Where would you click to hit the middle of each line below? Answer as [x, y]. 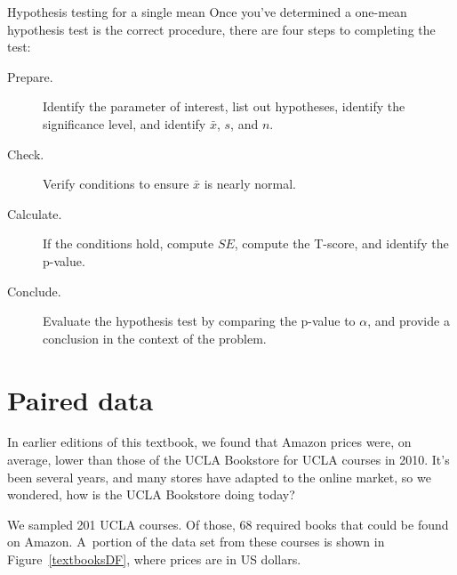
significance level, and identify [124, 123]
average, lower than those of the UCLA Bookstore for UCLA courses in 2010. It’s [228, 460]
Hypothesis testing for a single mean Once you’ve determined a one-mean [207, 12]
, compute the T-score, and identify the [341, 243]
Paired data [80, 399]
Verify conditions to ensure [116, 184]
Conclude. [34, 291]
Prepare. [30, 76]
